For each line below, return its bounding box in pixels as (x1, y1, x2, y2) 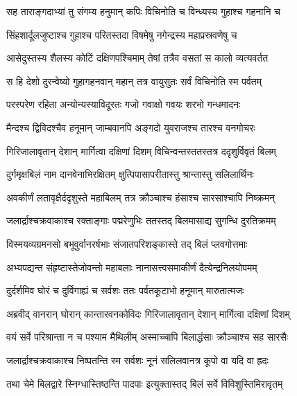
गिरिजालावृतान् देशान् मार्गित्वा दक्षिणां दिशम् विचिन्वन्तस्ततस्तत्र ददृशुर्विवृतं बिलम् (6, 143, 276, 158)
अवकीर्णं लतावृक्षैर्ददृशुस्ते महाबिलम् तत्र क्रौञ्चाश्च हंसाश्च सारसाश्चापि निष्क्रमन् (6, 190, 275, 204)
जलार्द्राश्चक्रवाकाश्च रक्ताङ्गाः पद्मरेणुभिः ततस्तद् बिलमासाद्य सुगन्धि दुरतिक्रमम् (6, 213, 276, 228)
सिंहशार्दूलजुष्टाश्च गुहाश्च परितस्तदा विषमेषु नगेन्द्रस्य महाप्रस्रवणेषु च (6, 27, 237, 42)
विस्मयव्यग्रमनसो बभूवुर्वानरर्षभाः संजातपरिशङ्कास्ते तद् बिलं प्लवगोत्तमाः (6, 236, 248, 251)
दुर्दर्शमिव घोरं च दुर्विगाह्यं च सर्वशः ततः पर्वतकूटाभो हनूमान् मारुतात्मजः (6, 283, 244, 298)
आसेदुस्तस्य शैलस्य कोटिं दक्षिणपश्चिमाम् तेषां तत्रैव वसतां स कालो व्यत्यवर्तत (6, 51, 269, 65)
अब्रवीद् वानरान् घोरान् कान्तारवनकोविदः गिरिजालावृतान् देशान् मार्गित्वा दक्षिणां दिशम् (6, 306, 290, 321)
